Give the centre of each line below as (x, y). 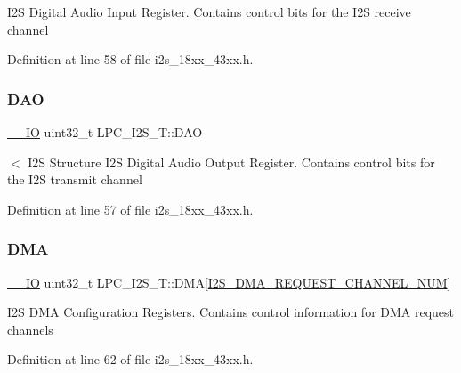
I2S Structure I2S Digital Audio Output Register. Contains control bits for (231, 162)
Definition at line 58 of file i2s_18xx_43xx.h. (130, 59)
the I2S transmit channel (75, 179)
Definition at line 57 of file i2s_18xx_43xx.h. (130, 209)
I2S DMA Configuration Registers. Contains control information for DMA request (231, 312)
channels (30, 329)
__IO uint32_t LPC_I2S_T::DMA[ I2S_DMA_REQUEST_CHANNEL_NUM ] (229, 282)
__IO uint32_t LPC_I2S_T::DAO (105, 132)
